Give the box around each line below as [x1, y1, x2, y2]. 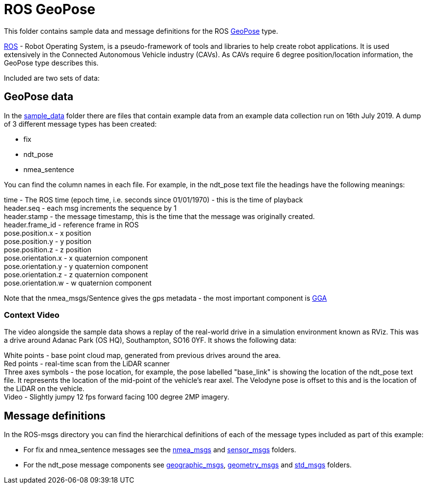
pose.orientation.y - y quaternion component [4, 262, 148, 270]
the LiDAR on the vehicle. [4, 384, 85, 393]
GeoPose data [4, 90, 74, 103]
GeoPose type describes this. [4, 58, 99, 67]
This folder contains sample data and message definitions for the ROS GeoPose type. [4, 26, 278, 35]
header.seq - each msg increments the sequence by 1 [4, 203, 177, 212]
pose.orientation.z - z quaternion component [4, 270, 148, 279]
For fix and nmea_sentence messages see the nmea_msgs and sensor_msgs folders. [23, 445, 296, 454]
